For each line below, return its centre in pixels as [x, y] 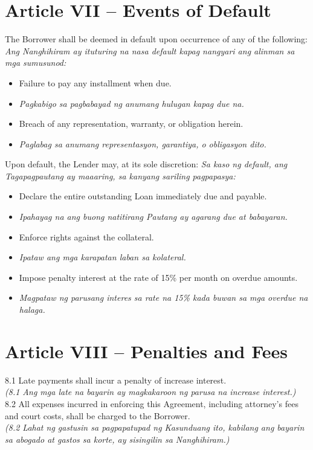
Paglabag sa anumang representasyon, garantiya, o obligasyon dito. [143, 143]
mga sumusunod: [36, 63]
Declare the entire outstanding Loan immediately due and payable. [143, 196]
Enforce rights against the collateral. [86, 236]
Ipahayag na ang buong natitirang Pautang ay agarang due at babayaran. [153, 217]
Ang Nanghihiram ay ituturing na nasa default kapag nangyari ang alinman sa [150, 50]
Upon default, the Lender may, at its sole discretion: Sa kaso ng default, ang [146, 164]
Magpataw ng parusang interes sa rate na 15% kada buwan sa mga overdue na [163, 297]
